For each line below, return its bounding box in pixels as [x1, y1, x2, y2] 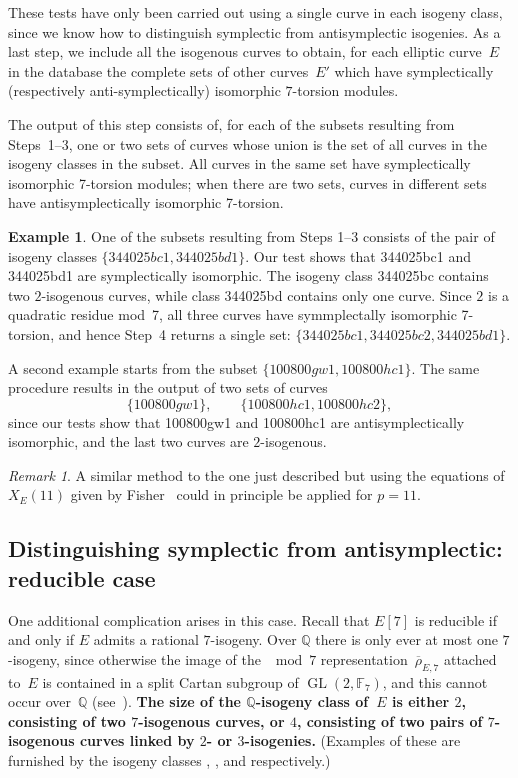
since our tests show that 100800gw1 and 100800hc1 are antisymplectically [8, 411, 465, 432]
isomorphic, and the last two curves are [8, 431, 249, 452]
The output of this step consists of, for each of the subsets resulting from [8, 113, 455, 134]
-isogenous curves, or [138, 710, 285, 731]
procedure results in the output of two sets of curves [8, 377, 328, 398]
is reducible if [414, 609, 497, 630]
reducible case [8, 562, 156, 593]
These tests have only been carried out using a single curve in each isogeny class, [8, 2, 503, 22]
